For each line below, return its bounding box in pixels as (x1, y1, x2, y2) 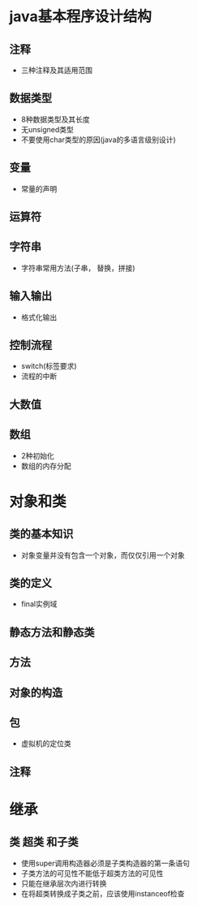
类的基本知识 (9, 527, 74, 541)
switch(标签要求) (20, 361, 77, 371)
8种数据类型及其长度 (20, 114, 90, 124)
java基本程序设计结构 (9, 7, 153, 26)
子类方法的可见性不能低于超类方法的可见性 (20, 868, 164, 878)
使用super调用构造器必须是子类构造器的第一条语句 (20, 858, 190, 868)
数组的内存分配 (20, 460, 71, 471)
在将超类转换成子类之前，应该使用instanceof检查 (20, 888, 185, 898)
